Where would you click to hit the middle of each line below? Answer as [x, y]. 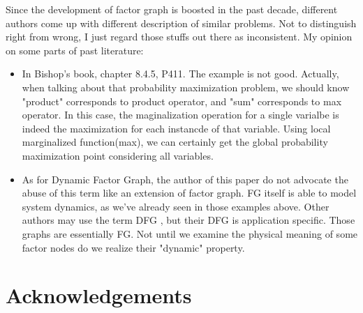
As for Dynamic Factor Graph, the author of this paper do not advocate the [185, 179]
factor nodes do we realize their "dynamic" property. [133, 247]
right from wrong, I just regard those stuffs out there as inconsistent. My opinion [179, 37]
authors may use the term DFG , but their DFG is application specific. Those [188, 220]
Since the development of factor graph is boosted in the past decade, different [172, 9]
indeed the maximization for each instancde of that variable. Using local [176, 128]
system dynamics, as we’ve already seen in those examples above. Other [176, 206]
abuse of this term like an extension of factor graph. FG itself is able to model [189, 193]
